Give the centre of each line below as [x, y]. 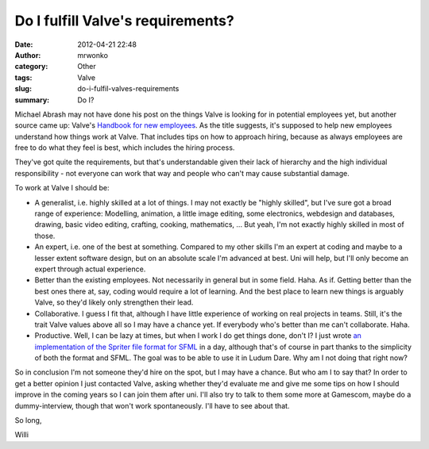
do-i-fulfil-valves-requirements [128, 89]
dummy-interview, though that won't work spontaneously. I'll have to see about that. [152, 405]
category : [31, 67]
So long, [28, 420]
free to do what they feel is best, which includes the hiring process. [125, 148]
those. [45, 236]
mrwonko [93, 55]
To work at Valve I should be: [62, 188]
